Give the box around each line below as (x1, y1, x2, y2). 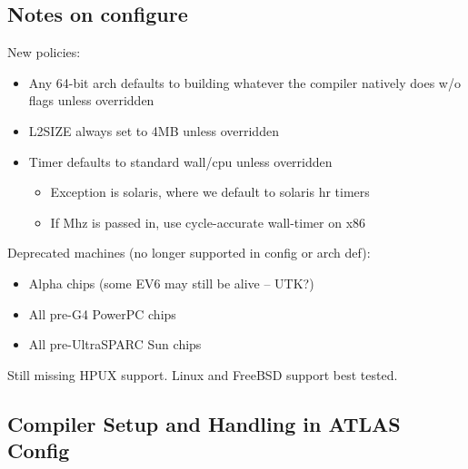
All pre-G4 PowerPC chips (28, 304, 176, 323)
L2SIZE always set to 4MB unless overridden (28, 121, 279, 140)
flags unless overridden (28, 91, 154, 110)
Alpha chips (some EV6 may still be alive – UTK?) (28, 273, 314, 292)
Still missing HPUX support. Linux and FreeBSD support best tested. (7, 365, 398, 384)
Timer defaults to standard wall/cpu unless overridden (28, 151, 333, 171)
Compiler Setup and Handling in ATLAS (7, 409, 401, 437)
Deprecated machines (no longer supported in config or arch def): (7, 243, 371, 262)
